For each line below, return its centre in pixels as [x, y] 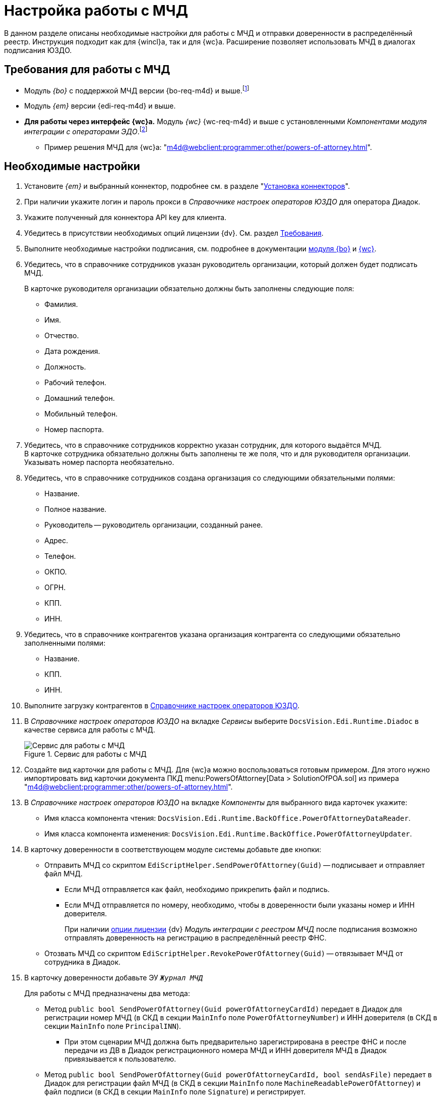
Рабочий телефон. [75, 382]
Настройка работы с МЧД [96, 11]
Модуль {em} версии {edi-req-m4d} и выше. [100, 106]
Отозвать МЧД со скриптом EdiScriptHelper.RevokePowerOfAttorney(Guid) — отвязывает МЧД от [224, 953]
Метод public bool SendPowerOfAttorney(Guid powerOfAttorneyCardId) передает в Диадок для [223, 1009]
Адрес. [56, 540]
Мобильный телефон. [81, 413]
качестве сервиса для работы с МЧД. [90, 729]
